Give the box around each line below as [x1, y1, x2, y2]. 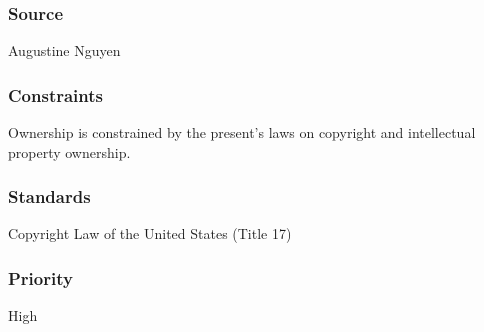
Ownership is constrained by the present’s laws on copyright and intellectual [8, 122, 476, 143]
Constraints [8, 82, 103, 107]
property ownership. [8, 141, 131, 162]
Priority [8, 265, 73, 290]
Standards [8, 184, 91, 209]
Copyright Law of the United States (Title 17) [8, 223, 292, 244]
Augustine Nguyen [8, 40, 121, 61]
